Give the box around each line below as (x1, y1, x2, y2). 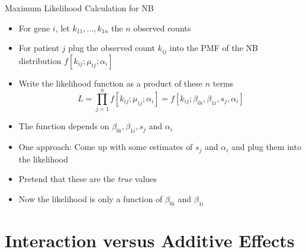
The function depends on (18, 120, 109, 132)
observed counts (133, 21, 191, 34)
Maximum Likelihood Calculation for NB (5, 2, 154, 14)
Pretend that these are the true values (18, 173, 157, 185)
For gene (18, 21, 50, 34)
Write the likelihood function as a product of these (18, 76, 203, 89)
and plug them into (231, 141, 301, 153)
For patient (18, 42, 60, 54)
